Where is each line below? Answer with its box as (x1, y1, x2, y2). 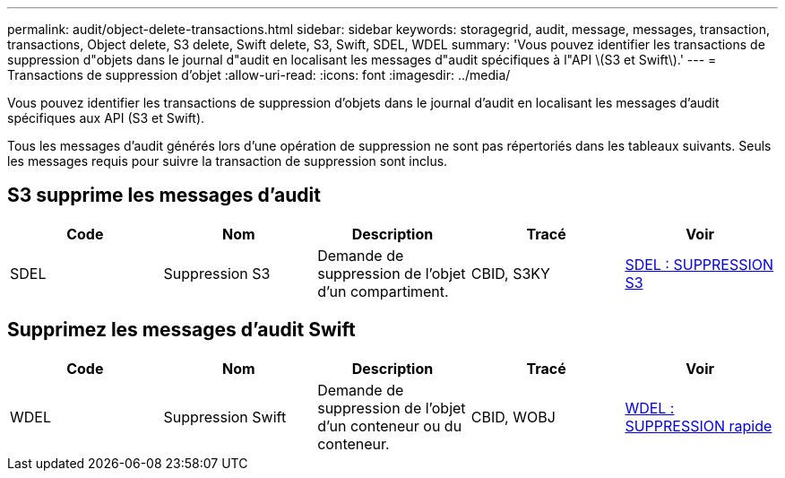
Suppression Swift (163, 407, 287, 426)
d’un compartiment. (317, 282, 449, 300)
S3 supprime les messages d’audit (7, 184, 321, 207)
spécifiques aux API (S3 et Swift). (7, 110, 205, 126)
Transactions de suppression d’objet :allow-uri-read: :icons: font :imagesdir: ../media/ (7, 67, 511, 83)
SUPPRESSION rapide (625, 416, 772, 435)
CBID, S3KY (470, 264, 550, 282)
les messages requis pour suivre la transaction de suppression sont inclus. (7, 153, 448, 169)
